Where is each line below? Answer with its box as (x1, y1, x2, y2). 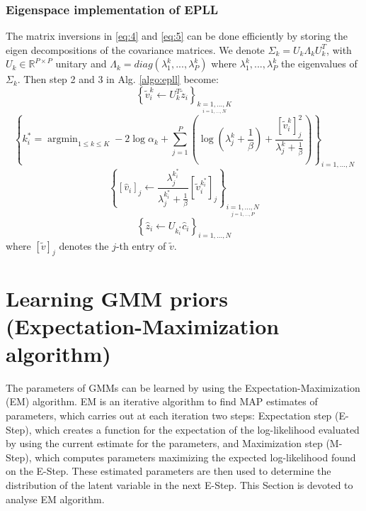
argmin (47, 134, 78, 145)
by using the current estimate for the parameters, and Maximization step (6, 436, 323, 451)
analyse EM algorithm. (6, 491, 105, 506)
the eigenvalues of (280, 56, 358, 71)
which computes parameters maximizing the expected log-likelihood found (35, 449, 356, 464)
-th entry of (115, 238, 166, 253)
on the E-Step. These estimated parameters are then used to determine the (6, 463, 331, 478)
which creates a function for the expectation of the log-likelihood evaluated (35, 422, 360, 436)
